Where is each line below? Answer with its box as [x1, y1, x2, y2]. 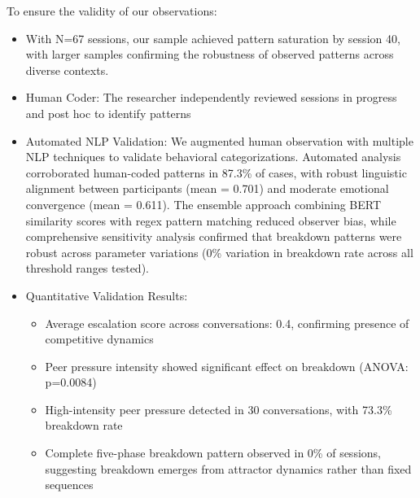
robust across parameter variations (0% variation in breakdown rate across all [25, 243, 413, 260]
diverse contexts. [25, 61, 109, 78]
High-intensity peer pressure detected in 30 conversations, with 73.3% [45, 400, 392, 417]
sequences [45, 476, 94, 493]
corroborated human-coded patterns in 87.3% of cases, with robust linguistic [25, 164, 407, 181]
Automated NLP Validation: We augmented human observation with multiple [25, 132, 413, 149]
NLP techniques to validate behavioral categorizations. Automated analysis [25, 148, 401, 165]
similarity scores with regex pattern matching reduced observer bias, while [25, 212, 396, 229]
